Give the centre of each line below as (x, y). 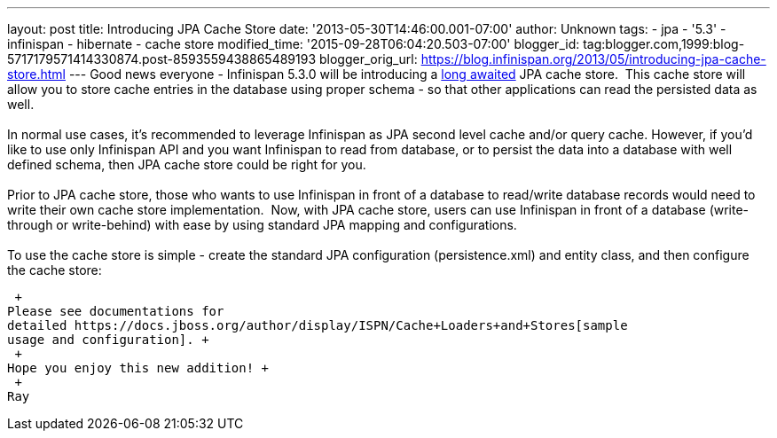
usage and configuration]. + (108, 340)
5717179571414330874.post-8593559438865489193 (162, 59)
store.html (36, 74)
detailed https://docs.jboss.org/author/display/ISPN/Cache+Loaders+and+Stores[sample (318, 325)
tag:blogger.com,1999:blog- (664, 44)
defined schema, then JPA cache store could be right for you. (187, 164)
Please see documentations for (116, 311)
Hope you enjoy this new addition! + (138, 368)
